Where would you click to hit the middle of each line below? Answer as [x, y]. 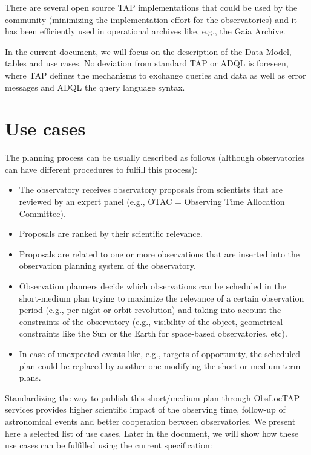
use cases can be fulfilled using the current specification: [109, 445]
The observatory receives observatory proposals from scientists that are [151, 189]
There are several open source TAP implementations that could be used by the [151, 7]
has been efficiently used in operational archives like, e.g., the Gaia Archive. [145, 31]
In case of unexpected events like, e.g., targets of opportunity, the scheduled [160, 353]
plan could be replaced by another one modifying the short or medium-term [160, 365]
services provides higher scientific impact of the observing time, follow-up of [145, 409]
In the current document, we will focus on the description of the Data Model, [148, 51]
